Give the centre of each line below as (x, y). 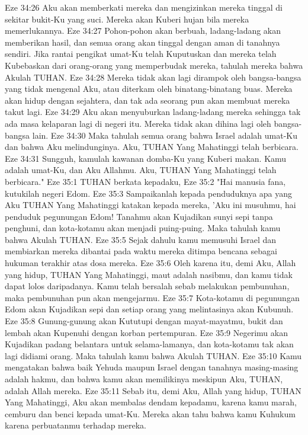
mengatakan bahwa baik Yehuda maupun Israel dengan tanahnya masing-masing (152, 367)
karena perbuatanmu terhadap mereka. (76, 425)
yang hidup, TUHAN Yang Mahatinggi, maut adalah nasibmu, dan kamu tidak (149, 274)
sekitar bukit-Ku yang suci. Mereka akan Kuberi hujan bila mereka (127, 19)
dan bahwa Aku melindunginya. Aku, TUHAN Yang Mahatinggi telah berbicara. (152, 147)
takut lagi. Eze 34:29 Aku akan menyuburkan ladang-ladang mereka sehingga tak (153, 112)
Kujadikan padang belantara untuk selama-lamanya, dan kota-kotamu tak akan (149, 344)
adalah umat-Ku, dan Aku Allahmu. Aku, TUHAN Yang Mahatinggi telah (141, 170)
